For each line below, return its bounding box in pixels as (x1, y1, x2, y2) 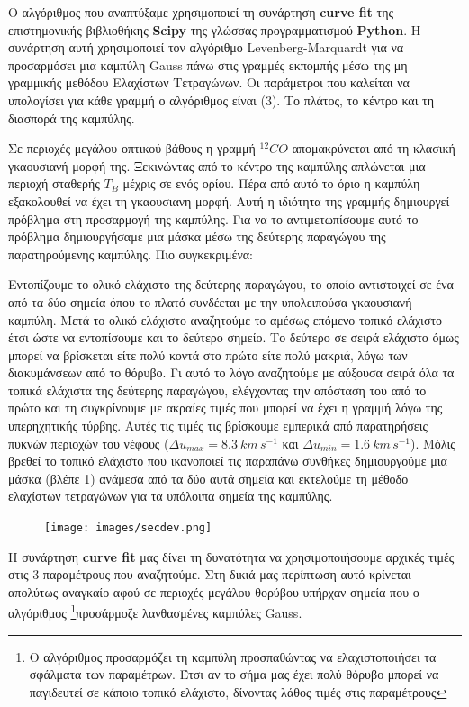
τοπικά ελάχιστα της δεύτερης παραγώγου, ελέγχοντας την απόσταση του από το (8, 380, 427, 399)
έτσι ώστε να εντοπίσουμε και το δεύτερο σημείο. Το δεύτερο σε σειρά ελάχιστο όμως (8, 328, 459, 347)
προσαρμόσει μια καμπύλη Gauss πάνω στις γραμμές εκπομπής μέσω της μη (8, 55, 408, 74)
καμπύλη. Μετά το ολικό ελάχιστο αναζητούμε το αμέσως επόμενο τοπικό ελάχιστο (8, 310, 443, 329)
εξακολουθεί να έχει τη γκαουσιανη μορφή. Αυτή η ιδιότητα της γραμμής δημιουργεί (8, 191, 450, 210)
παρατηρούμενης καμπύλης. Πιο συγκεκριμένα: (8, 244, 253, 263)
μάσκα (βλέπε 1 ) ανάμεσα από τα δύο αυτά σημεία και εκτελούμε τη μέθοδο (8, 468, 409, 487)
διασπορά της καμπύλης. (8, 108, 135, 127)
